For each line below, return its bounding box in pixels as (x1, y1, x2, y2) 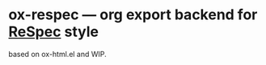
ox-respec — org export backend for (8, 6, 258, 24)
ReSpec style (8, 22, 99, 41)
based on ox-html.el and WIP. (8, 49, 107, 59)
